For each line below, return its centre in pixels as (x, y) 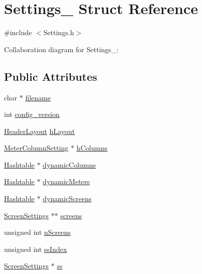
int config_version (32, 114)
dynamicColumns (69, 164)
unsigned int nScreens (37, 232)
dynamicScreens (67, 198)
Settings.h (59, 32)
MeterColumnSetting (36, 148)
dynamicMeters (66, 181)
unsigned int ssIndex (36, 249)
